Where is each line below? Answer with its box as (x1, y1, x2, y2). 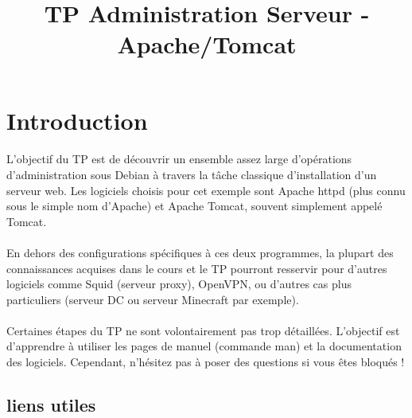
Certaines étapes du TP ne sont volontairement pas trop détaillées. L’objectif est (6, 322, 400, 338)
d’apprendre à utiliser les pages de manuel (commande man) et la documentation (6, 338, 402, 354)
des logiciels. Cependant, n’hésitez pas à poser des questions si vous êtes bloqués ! (6, 354, 405, 370)
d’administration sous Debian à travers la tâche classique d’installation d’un (6, 166, 377, 182)
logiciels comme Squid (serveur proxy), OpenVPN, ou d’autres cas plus (6, 275, 352, 292)
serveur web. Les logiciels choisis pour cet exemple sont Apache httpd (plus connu (6, 182, 406, 198)
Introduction (6, 104, 148, 136)
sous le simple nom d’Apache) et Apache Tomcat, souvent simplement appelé (6, 197, 383, 214)
